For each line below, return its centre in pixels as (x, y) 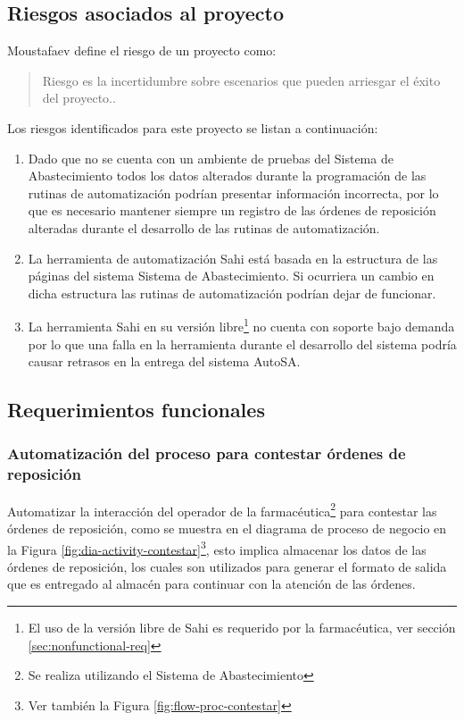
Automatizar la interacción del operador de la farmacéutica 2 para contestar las (222, 509)
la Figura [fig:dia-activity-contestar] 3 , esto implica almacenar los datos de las (217, 548)
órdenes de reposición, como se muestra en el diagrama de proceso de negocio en (227, 528)
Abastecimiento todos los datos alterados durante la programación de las (227, 176)
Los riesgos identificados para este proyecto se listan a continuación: (193, 127)
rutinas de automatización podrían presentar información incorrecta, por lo (233, 193)
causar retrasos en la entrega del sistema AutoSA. (164, 361)
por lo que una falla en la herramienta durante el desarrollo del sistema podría (242, 344)
